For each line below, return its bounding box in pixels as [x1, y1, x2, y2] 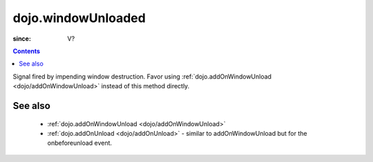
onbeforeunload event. [47, 139, 113, 148]
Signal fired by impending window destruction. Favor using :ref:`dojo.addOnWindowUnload [12, 72, 272, 81]
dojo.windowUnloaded [12, 10, 146, 26]
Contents [12, 47, 41, 55]
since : [12, 34, 31, 43]
